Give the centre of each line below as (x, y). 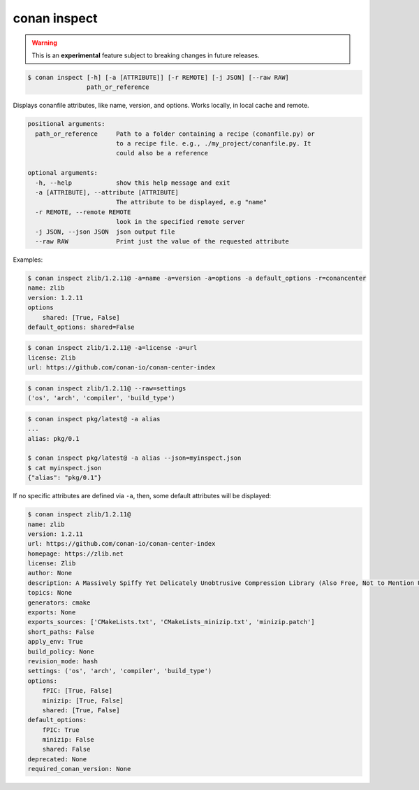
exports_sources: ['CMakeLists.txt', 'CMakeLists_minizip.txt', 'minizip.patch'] (171, 622)
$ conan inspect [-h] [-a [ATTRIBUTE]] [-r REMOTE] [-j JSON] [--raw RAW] (159, 77)
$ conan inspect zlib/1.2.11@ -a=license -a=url (112, 348)
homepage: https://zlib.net (75, 553)
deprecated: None (57, 759)
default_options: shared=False (81, 327)
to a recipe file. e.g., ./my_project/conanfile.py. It (213, 144)
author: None (50, 573)
